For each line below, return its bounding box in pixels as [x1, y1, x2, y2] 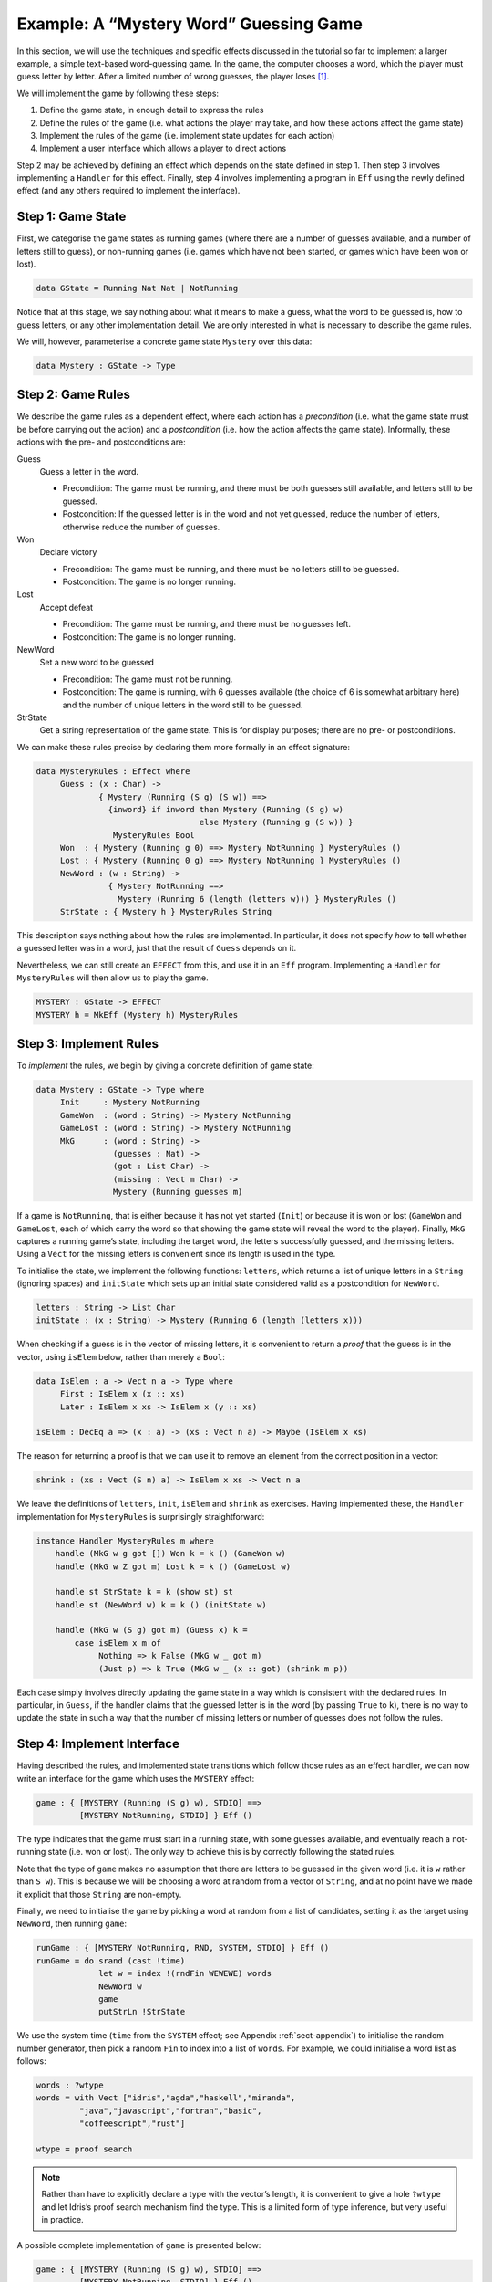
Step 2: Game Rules [16, 387, 131, 403]
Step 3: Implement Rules [16, 1036, 159, 1052]
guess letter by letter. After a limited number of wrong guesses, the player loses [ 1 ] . [16, 71, 330, 82]
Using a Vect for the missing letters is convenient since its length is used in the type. [16, 1249, 336, 1260]
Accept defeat [39, 602, 94, 612]
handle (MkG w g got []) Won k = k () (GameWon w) [55, 1548, 286, 1559]
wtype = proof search [36, 2144, 133, 2154]
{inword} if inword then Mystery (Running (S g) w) [108, 804, 344, 814]
